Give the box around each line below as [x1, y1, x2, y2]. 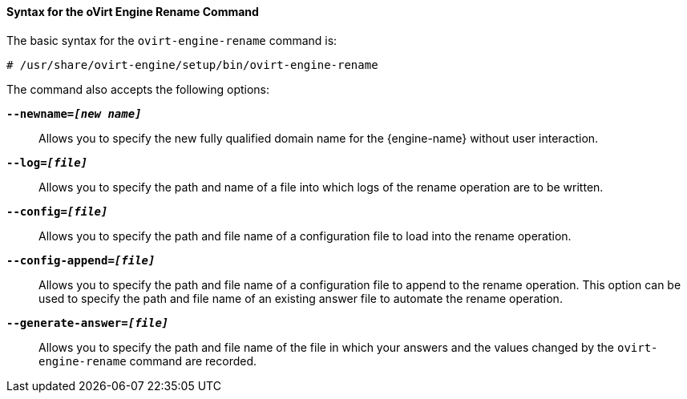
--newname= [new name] [6, 107, 142, 120]
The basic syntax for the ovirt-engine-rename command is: [6, 33, 337, 47]
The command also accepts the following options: [6, 82, 270, 96]
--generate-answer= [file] [6, 316, 169, 329]
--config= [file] [6, 204, 108, 218]
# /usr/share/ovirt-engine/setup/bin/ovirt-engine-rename [6, 58, 378, 71]
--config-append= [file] [6, 253, 156, 267]
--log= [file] [6, 155, 88, 169]
